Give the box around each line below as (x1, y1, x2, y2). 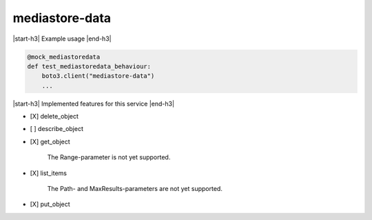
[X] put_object (30, 200, 70, 208)
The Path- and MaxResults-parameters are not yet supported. (47, 185, 223, 193)
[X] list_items (30, 169, 67, 177)
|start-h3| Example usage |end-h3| (12, 34, 112, 43)
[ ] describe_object (30, 125, 84, 133)
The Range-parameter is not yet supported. (47, 153, 171, 161)
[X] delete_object (30, 112, 79, 121)
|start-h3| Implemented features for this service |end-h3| (12, 99, 175, 108)
